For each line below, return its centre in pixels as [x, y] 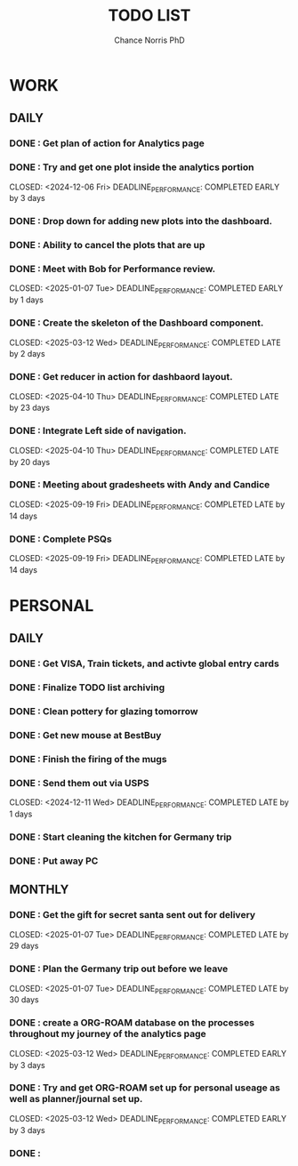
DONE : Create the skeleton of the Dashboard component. [137, 323]
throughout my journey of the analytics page [108, 1034]
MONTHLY [39, 890]
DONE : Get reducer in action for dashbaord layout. [121, 377]
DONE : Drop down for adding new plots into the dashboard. [141, 221]
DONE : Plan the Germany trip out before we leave [119, 969]
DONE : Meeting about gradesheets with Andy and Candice [140, 485]
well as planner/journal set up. [76, 1099]
